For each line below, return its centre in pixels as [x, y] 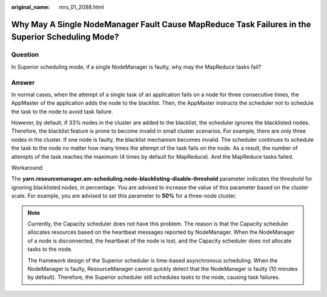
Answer [23, 82]
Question [25, 55]
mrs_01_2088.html [81, 7]
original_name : [31, 7]
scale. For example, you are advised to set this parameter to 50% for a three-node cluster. [124, 196]
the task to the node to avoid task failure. [62, 112]
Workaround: [28, 168]
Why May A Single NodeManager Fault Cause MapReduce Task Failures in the [161, 24]
